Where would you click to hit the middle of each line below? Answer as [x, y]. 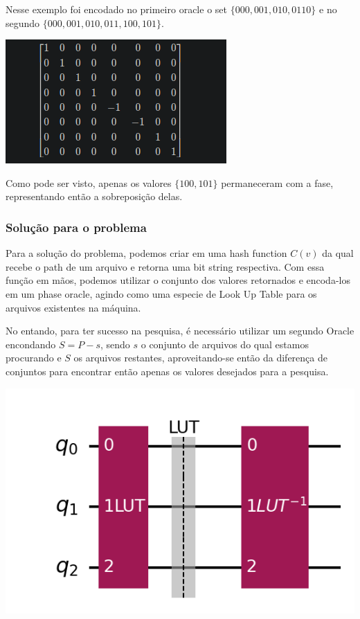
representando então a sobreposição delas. [94, 196]
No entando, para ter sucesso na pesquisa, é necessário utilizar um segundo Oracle [180, 331]
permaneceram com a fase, [277, 182]
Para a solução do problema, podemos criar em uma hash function [146, 253]
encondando [31, 344]
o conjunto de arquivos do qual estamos [225, 344]
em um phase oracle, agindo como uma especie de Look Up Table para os [161, 293]
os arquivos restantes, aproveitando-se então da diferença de [200, 358]
